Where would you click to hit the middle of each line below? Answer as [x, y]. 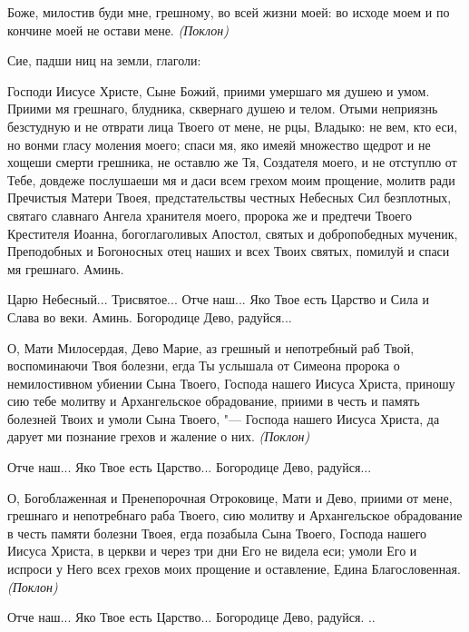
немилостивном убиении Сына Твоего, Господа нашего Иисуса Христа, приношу [231, 383]
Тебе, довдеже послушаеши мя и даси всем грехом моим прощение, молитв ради [231, 179]
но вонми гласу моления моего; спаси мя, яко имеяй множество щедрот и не [219, 144]
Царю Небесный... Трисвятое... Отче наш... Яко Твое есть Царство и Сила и [219, 299]
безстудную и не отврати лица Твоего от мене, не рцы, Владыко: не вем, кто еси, [233, 126]
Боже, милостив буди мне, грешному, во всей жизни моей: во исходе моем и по [229, 12]
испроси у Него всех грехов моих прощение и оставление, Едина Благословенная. [234, 569]
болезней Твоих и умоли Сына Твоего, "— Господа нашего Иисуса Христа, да [224, 418]
